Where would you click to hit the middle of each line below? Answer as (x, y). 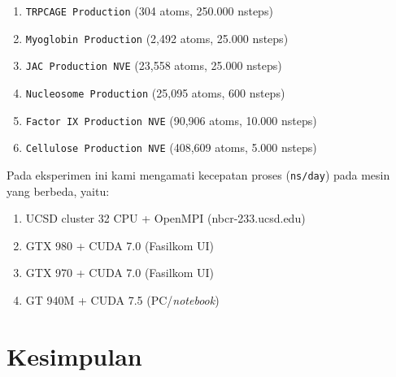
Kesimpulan (74, 355)
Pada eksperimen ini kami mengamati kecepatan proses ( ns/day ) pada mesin (198, 174)
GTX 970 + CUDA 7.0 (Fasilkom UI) (120, 273)
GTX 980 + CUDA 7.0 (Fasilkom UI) (120, 245)
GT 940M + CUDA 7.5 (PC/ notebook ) (122, 299)
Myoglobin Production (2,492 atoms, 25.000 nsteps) (157, 38)
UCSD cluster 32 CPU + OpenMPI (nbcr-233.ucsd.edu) (165, 218)
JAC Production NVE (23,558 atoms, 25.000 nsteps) (154, 65)
